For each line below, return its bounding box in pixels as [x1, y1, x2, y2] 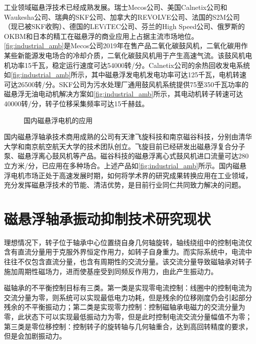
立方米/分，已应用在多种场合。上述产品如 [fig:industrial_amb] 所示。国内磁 [4, 160, 240, 170]
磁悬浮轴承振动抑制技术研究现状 [4, 208, 211, 228]
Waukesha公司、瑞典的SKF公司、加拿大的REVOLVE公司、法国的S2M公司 [4, 11, 240, 22]
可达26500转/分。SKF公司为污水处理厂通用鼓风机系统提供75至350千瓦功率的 [4, 79, 249, 89]
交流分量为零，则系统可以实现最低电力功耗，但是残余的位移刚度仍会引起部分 [4, 292, 252, 302]
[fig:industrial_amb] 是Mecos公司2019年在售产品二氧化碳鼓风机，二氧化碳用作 [4, 40, 248, 51]
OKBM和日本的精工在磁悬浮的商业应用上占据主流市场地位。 [4, 31, 198, 41]
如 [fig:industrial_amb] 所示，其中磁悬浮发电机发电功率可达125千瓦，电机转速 [4, 69, 247, 80]
